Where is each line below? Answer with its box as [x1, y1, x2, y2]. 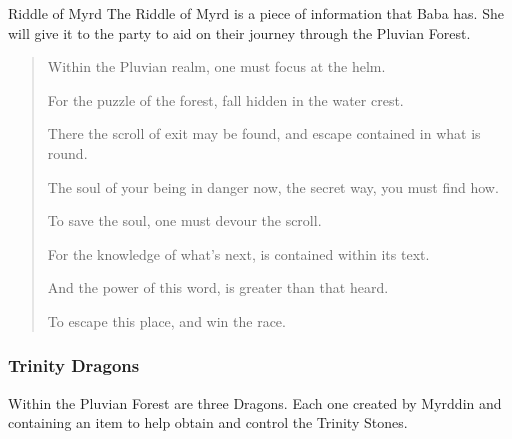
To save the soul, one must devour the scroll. [47, 210, 322, 231]
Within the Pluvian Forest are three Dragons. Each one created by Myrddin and [8, 392, 502, 413]
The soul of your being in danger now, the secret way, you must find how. [47, 176, 499, 197]
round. [47, 142, 88, 163]
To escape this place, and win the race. [47, 310, 286, 331]
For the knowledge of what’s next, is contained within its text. [47, 243, 430, 264]
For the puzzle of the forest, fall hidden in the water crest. [47, 89, 404, 110]
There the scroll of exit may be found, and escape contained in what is [47, 123, 481, 144]
